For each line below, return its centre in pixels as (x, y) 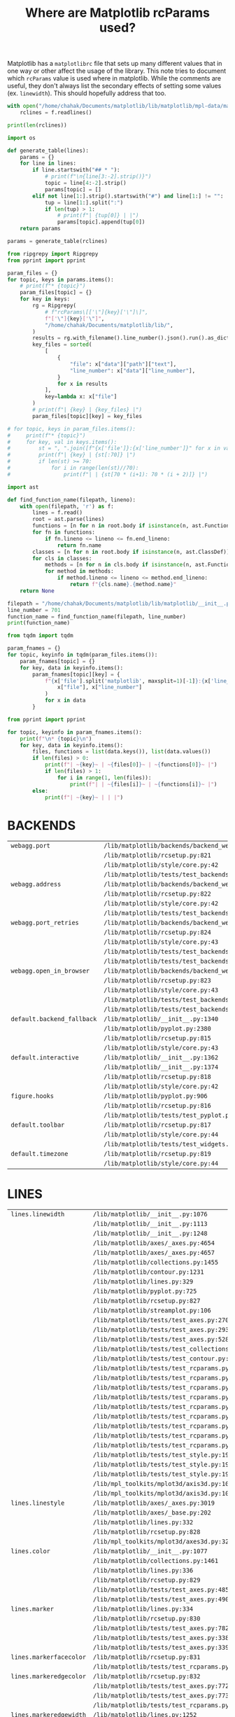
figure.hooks (33, 1096)
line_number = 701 (34, 610)
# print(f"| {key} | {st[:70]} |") (72, 455)
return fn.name (79, 545)
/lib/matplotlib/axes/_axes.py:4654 (154, 1243)
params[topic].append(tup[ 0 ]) (101, 222)
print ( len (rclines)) (37, 125)
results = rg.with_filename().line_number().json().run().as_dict (131, 338)
